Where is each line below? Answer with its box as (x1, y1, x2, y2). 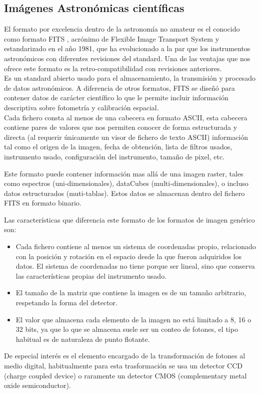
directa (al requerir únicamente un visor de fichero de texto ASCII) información (4, 131, 248, 142)
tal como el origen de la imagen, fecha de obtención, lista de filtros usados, (4, 141, 232, 152)
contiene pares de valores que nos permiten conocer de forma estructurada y (4, 122, 237, 132)
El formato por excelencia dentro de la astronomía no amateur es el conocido (4, 24, 240, 34)
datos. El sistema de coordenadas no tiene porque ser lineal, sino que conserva (15, 261, 255, 271)
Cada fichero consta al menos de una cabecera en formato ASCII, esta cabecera (4, 112, 247, 122)
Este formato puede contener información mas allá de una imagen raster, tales (4, 168, 243, 178)
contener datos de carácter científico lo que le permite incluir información (4, 92, 228, 103)
